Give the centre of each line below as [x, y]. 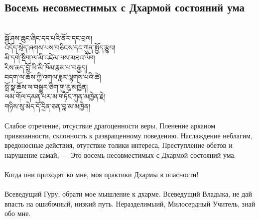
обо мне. [18, 213]
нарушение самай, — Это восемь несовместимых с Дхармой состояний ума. [120, 155]
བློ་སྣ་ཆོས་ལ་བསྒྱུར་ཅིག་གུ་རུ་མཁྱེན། [46, 86]
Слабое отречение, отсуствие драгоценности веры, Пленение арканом [110, 126]
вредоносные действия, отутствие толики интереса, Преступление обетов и [119, 145]
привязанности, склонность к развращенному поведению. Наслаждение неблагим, [129, 135]
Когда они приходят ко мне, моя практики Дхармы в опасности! [102, 174]
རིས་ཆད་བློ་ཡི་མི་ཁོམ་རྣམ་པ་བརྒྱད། [46, 67]
